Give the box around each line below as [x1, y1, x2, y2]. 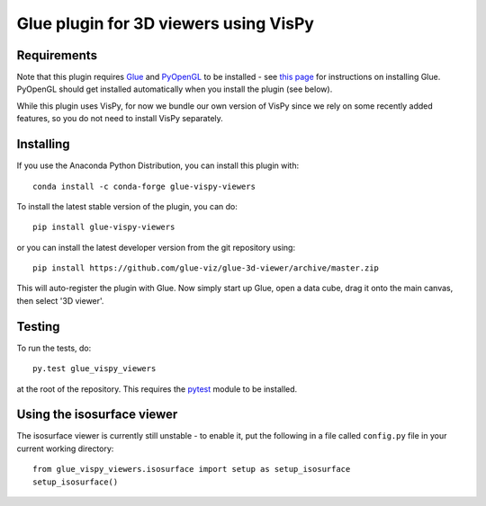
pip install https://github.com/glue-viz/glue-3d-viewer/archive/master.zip [32, 263, 380, 273]
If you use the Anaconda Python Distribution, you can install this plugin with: [16, 160, 300, 171]
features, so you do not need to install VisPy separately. [16, 113, 224, 124]
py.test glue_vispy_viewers [32, 364, 157, 374]
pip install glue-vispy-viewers [32, 222, 175, 233]
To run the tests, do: [16, 342, 92, 353]
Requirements [16, 48, 98, 63]
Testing [16, 319, 60, 334]
